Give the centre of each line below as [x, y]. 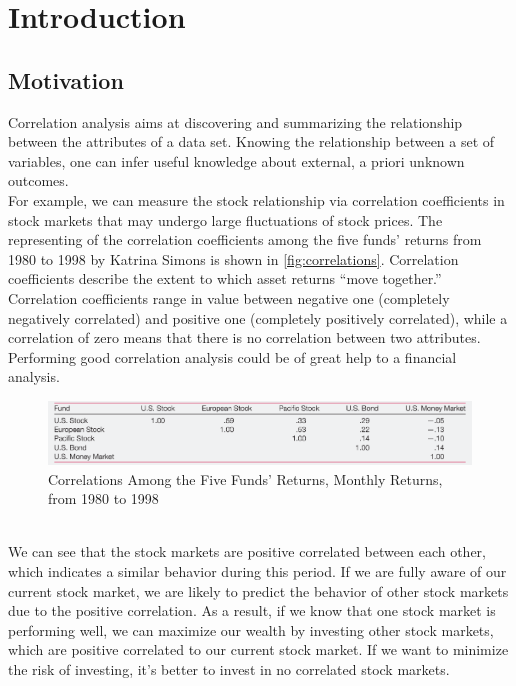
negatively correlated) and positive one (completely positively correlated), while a [258, 317]
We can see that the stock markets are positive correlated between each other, [247, 551]
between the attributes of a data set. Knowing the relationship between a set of [251, 141]
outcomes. [38, 180]
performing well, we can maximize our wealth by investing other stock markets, [251, 629]
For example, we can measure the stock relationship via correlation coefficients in [256, 199]
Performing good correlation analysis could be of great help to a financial [232, 356]
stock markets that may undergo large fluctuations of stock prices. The [225, 219]
